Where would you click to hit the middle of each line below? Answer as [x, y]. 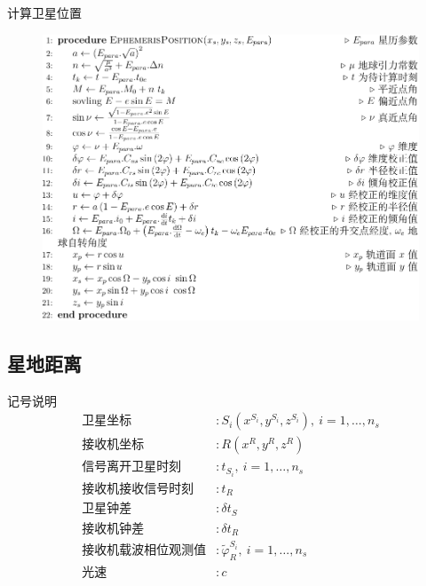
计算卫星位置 [44, 12]
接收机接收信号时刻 [138, 489]
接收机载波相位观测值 [144, 550]
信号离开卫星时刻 [132, 467]
